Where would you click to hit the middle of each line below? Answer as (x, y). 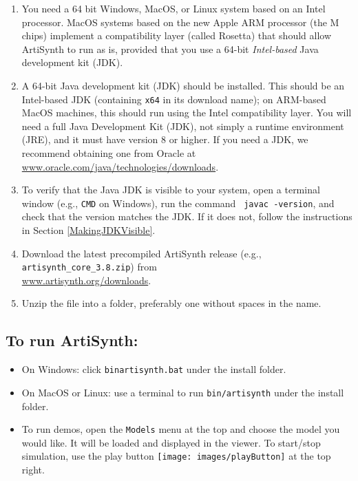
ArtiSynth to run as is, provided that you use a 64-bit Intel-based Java (170, 49)
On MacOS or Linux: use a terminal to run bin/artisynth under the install (183, 392)
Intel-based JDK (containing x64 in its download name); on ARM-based (174, 99)
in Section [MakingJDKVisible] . (88, 230)
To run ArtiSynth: (72, 340)
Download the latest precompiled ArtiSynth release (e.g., (141, 253)
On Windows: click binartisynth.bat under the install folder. (154, 369)
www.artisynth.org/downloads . (86, 280)
